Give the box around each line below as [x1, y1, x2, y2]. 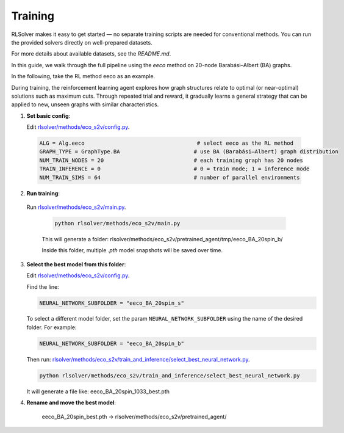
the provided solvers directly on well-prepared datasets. [11, 38, 152, 46]
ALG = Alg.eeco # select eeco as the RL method [39, 140, 294, 147]
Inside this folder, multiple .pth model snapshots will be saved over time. [41, 247, 223, 254]
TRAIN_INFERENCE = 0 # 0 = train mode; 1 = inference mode [39, 166, 310, 172]
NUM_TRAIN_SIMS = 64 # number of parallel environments [39, 174, 300, 181]
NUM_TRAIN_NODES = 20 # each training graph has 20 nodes [39, 156, 303, 164]
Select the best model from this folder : [26, 260, 126, 268]
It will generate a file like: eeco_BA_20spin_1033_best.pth [26, 388, 170, 395]
